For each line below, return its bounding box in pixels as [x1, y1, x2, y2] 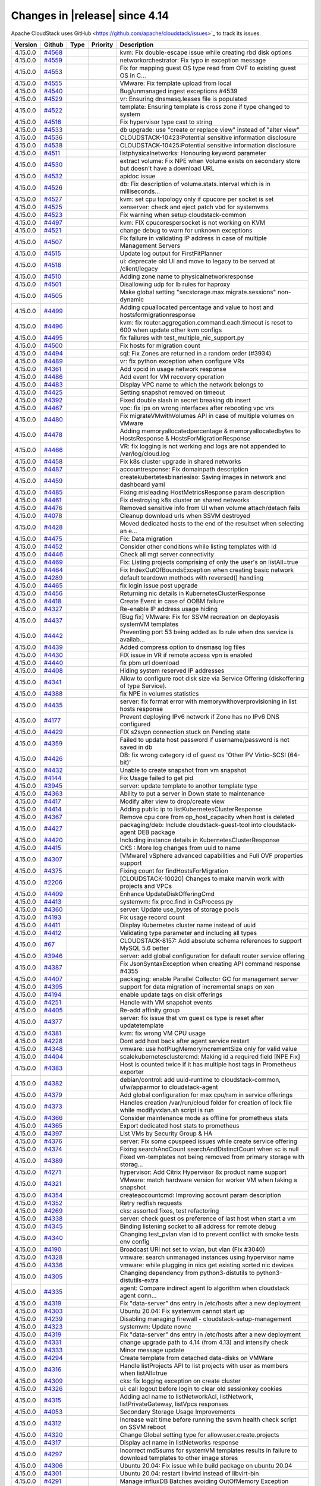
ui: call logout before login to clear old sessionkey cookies [119, 1384, 282, 1393]
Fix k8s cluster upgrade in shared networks [119, 457, 241, 465]
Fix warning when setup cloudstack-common [119, 210, 247, 219]
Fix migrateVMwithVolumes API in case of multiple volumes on [119, 411, 294, 420]
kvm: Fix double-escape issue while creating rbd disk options [119, 48, 292, 56]
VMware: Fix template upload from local [119, 79, 232, 87]
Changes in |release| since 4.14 [11, 9, 169, 22]
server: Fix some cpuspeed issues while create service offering [119, 1137, 297, 1145]
